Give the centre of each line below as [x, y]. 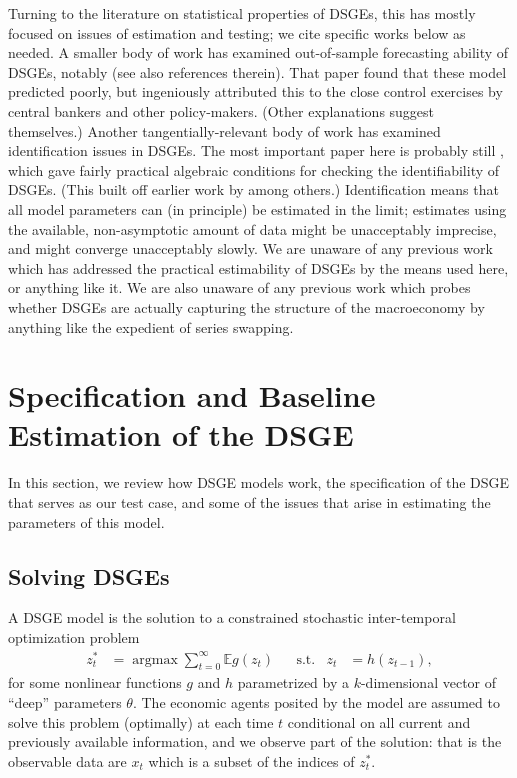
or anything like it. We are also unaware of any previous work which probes [239, 287]
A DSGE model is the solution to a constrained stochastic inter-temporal [232, 617]
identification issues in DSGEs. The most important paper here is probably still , [256, 150]
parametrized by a [293, 682]
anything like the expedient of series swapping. [151, 326]
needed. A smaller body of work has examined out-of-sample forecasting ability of [258, 52]
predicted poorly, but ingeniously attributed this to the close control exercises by [255, 91]
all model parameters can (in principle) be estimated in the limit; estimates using [257, 208]
